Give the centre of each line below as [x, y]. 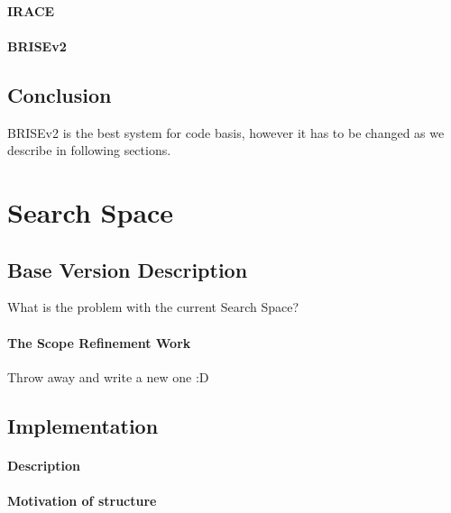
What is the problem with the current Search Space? [153, 307]
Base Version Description [128, 269]
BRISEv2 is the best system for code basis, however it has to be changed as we [226, 132]
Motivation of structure [82, 500]
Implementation [83, 425]
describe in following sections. [89, 150]
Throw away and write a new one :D [108, 376]
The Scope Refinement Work [99, 342]
